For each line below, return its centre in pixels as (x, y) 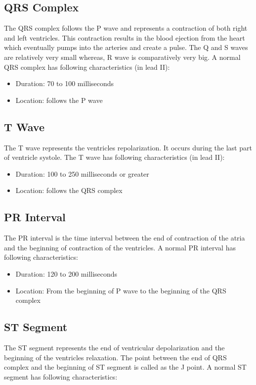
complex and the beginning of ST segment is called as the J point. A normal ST (125, 367)
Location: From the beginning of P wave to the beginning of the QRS (121, 290)
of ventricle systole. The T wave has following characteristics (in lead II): (114, 157)
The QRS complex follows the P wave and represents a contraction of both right (126, 28)
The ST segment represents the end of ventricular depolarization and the (114, 347)
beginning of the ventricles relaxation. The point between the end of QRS (115, 357)
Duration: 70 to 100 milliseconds (65, 83)
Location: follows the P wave (59, 100)
